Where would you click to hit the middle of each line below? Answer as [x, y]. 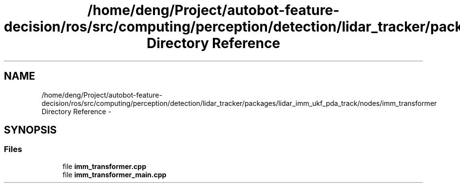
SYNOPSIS [30, 130]
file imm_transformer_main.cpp [115, 174]
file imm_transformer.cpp [104, 166]
